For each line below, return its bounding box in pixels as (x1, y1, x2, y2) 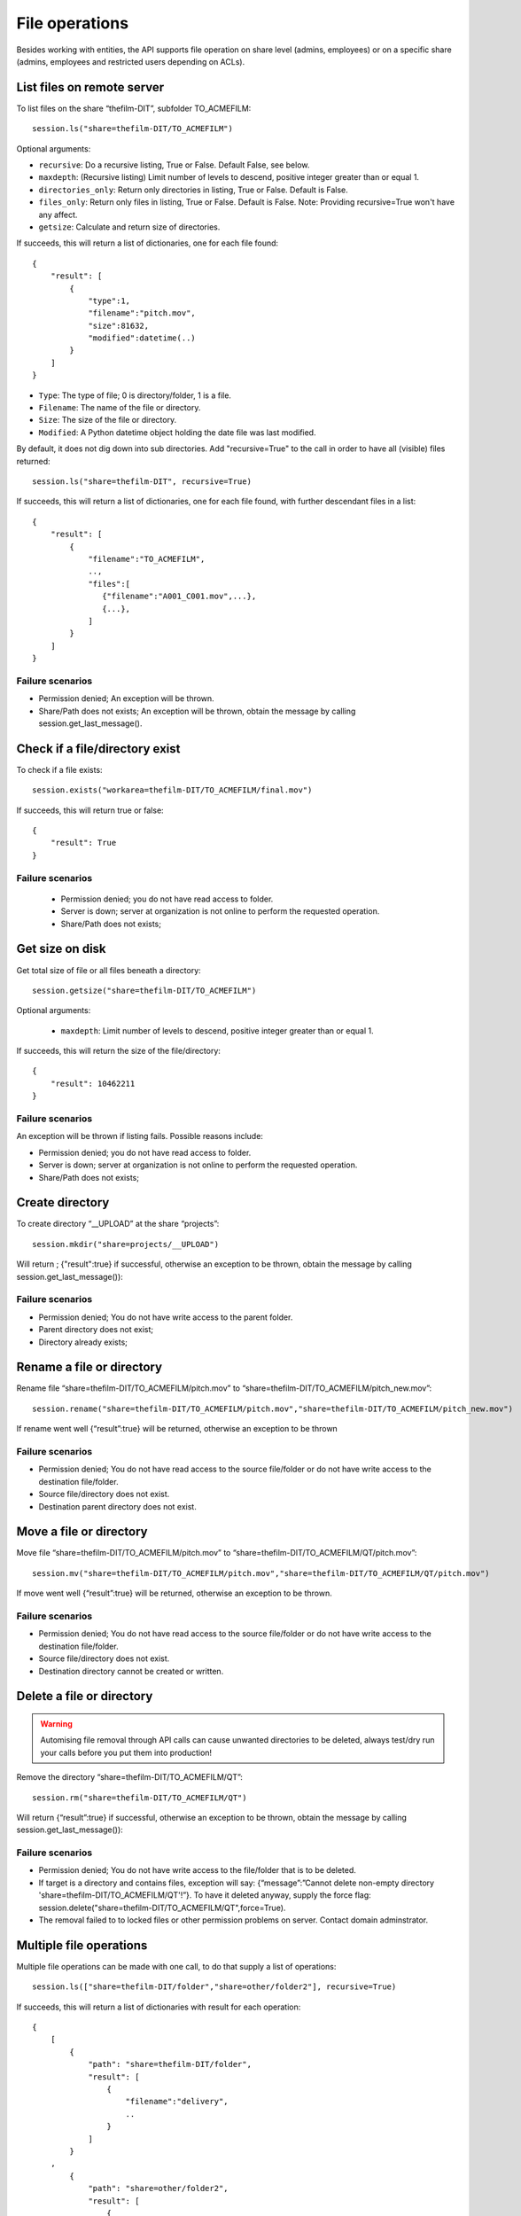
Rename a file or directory (16, 1360, 163, 1375)
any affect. (38, 209, 78, 220)
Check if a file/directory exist (16, 741, 181, 756)
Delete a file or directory (16, 1689, 153, 1704)
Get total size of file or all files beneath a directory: (16, 964, 201, 975)
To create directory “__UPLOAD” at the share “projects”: (16, 1219, 220, 1229)
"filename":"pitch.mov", (88, 308, 197, 318)
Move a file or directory (16, 1525, 148, 1540)
